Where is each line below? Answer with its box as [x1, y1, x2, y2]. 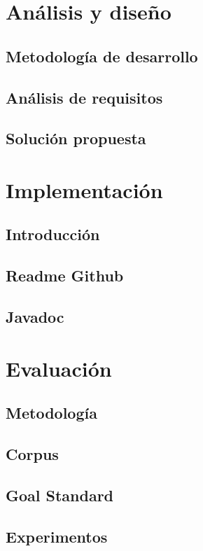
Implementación [6, 175, 163, 204]
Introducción [6, 223, 100, 245]
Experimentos [6, 525, 108, 547]
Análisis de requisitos [6, 86, 163, 108]
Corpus [6, 442, 59, 464]
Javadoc [6, 306, 64, 328]
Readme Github [6, 265, 124, 286]
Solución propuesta [6, 127, 146, 149]
